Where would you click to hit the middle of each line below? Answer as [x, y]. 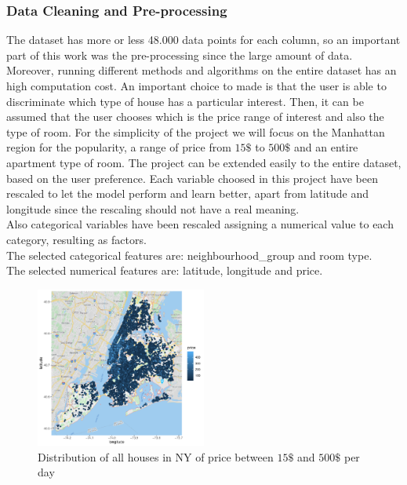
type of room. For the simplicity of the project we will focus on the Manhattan [196, 131]
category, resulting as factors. [76, 239]
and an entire [326, 147]
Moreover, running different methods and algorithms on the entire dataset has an [202, 70]
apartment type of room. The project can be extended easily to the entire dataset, [204, 162]
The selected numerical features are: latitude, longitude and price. [165, 270]
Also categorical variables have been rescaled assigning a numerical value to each [200, 224]
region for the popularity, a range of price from [119, 147]
